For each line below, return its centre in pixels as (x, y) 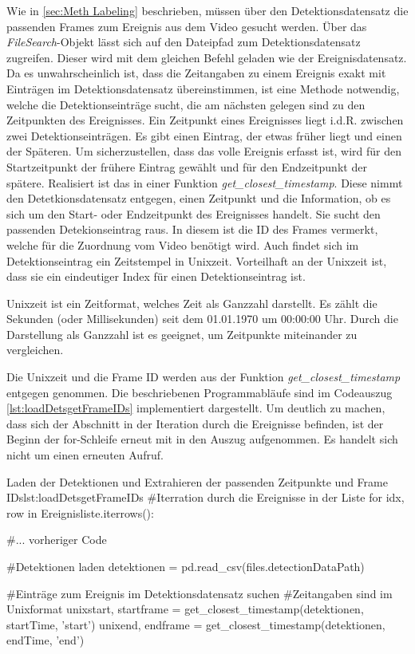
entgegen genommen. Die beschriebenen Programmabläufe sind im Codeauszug (200, 392)
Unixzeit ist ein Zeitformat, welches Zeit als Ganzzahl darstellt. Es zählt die (192, 303)
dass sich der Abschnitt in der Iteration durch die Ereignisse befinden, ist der (195, 423)
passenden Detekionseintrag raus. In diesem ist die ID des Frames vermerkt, (192, 229)
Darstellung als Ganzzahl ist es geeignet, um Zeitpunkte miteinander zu (182, 334)
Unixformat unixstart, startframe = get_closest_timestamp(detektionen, (185, 609)
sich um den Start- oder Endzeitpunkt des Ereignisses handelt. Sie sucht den (194, 213)
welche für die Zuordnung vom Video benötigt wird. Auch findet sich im (183, 244)
